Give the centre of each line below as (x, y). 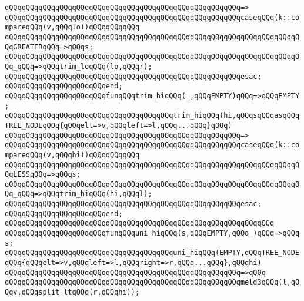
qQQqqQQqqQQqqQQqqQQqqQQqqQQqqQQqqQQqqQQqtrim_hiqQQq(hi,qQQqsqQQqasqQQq (152, 116)
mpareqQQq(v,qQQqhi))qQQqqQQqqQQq (72, 155)
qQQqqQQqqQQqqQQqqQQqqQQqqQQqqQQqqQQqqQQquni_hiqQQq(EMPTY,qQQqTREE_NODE (152, 253)
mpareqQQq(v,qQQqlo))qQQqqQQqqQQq (72, 27)
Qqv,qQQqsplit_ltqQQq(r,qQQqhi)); (72, 292)
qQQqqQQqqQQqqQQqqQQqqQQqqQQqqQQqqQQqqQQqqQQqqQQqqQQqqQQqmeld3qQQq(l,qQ (152, 282)
